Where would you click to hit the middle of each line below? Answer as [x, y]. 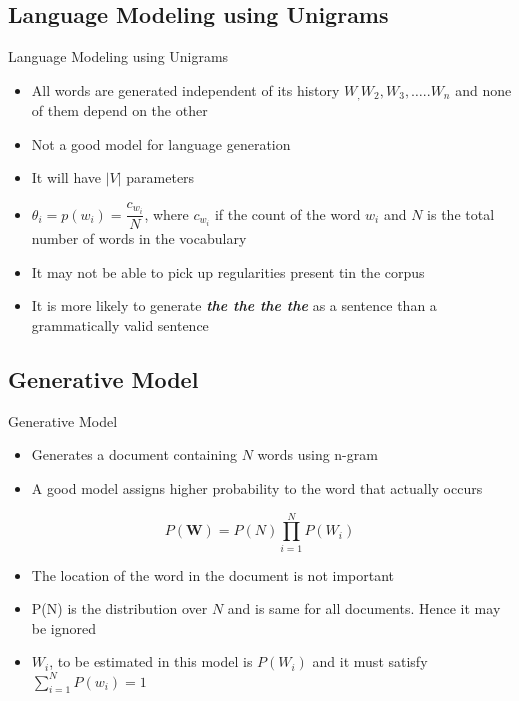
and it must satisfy [370, 661]
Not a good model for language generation [161, 143]
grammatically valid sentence [120, 324]
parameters [160, 177]
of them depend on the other [119, 110]
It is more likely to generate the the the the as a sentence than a [234, 305]
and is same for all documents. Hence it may [364, 608]
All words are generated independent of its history [185, 89]
